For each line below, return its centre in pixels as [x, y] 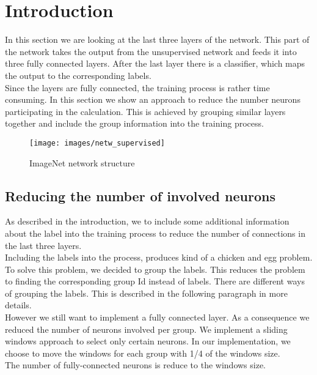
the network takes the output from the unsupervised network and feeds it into [151, 51]
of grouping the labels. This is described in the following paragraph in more [146, 293]
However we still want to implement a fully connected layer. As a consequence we [157, 317]
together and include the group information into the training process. [134, 123]
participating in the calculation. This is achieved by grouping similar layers [145, 111]
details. [18, 305]
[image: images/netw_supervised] [97, 143]
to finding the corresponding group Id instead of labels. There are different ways [155, 281]
